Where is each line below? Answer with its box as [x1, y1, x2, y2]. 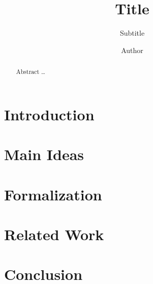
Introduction [4, 104, 95, 124]
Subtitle [119, 28, 145, 38]
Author [121, 44, 143, 55]
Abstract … [16, 67, 46, 76]
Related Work [4, 223, 104, 244]
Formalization [4, 184, 102, 204]
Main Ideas [4, 144, 84, 165]
